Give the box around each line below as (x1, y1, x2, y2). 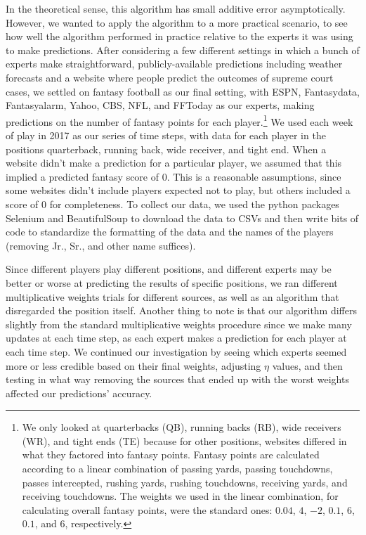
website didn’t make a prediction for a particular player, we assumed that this (6, 155, 342, 170)
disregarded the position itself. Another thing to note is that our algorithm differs (6, 303, 357, 318)
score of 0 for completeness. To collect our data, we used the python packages (6, 196, 339, 211)
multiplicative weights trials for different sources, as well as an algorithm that (6, 289, 339, 304)
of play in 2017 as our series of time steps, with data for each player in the (6, 128, 326, 142)
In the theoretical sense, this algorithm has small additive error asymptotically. (6, 1, 346, 15)
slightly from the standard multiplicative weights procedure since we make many (6, 316, 352, 331)
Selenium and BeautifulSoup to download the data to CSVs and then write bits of (6, 210, 359, 225)
